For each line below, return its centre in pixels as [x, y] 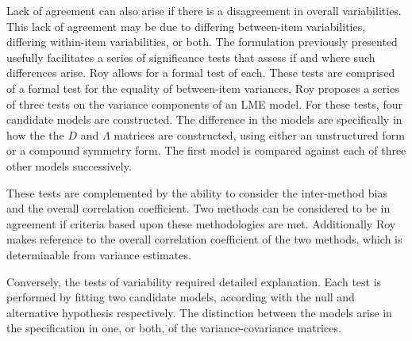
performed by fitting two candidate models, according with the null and [181, 297]
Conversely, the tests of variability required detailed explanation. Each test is [194, 281]
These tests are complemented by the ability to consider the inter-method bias [197, 192]
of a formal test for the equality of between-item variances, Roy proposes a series [203, 88]
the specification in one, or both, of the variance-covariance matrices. [174, 328]
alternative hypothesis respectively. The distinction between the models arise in [199, 312]
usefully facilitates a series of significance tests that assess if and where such [191, 57]
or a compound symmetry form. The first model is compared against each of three [206, 150]
